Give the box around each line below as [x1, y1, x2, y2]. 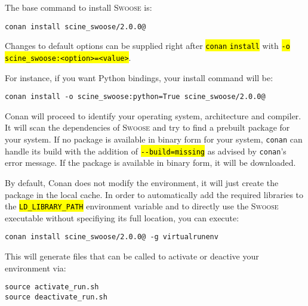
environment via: [5, 261, 66, 274]
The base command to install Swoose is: [5, 1, 152, 13]
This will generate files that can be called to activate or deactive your [5, 250, 259, 262]
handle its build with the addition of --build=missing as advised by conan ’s [5, 144, 287, 157]
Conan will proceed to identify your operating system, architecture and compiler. [5, 109, 301, 122]
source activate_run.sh [5, 283, 99, 292]
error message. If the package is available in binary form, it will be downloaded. [5, 156, 296, 169]
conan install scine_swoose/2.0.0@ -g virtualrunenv [5, 233, 218, 242]
